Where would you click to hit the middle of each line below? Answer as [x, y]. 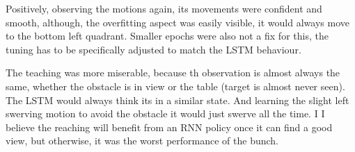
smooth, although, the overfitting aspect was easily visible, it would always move [177, 22]
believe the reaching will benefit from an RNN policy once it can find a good [169, 127]
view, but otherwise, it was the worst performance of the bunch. [142, 141]
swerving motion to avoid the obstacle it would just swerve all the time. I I [165, 113]
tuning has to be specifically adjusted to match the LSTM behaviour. [153, 49]
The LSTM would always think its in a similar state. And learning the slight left [177, 100]
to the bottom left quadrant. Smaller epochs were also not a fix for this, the [167, 36]
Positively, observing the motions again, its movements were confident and [164, 8]
